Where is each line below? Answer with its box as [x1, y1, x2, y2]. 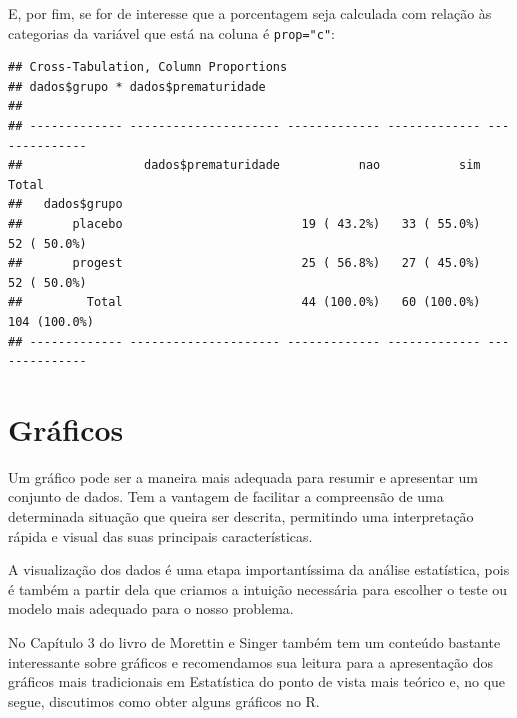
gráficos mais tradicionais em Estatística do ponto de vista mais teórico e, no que [8, 671, 506, 692]
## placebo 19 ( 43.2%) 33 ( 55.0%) [8, 217, 481, 231]
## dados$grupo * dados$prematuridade [8, 79, 266, 94]
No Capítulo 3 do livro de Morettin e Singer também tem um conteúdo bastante [8, 632, 501, 653]
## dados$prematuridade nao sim [8, 158, 481, 173]
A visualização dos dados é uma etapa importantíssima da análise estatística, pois [8, 559, 510, 580]
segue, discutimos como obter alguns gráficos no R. [8, 690, 320, 711]
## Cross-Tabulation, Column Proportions [8, 60, 288, 75]
